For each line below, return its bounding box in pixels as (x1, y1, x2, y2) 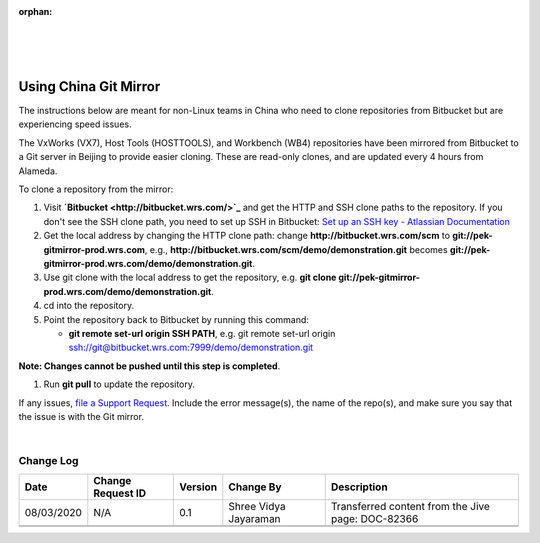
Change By (228, 480, 282, 494)
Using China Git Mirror (18, 78, 161, 95)
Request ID (93, 486, 147, 500)
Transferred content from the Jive (330, 500, 490, 514)
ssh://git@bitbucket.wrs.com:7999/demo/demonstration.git (68, 341, 314, 354)
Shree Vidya (228, 500, 286, 514)
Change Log (18, 454, 79, 468)
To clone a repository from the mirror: (18, 183, 174, 195)
